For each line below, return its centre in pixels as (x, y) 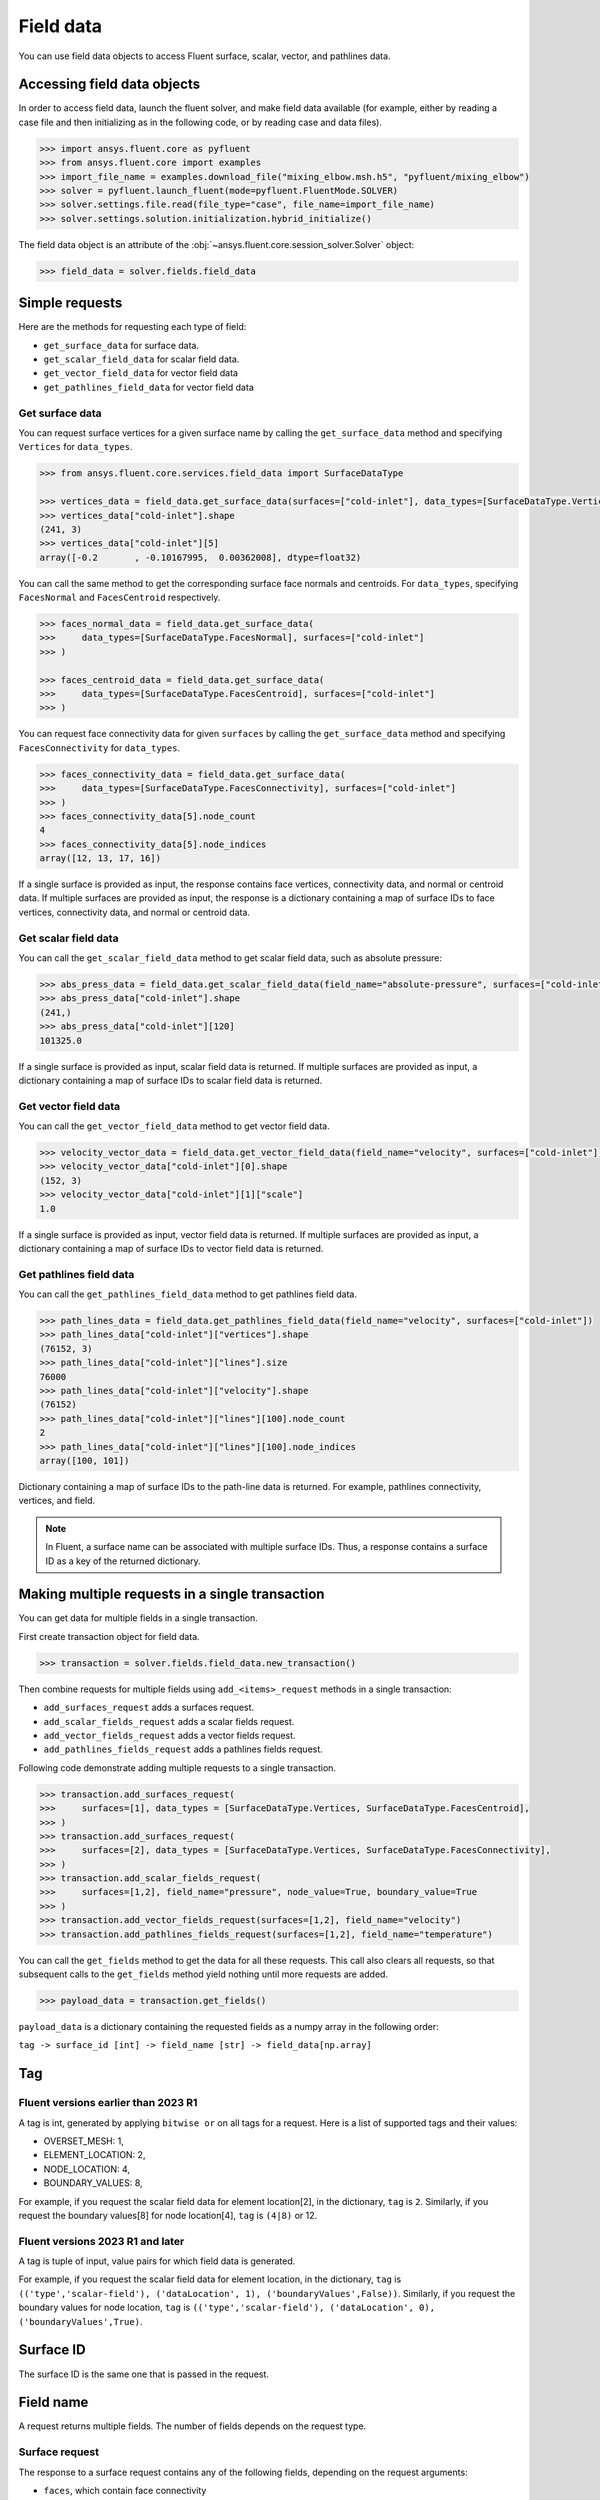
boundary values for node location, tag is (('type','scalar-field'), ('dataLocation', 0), (226, 2307)
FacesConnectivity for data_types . (99, 747)
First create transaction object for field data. (109, 1636)
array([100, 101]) (84, 1460)
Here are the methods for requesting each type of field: (132, 327)
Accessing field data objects (109, 84)
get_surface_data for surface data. (121, 345)
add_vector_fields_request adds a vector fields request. (169, 1735)
